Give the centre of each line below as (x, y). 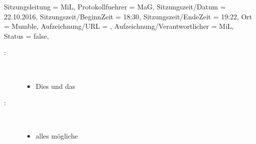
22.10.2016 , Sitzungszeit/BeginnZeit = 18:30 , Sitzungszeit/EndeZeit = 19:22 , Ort (128, 16)
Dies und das (56, 86)
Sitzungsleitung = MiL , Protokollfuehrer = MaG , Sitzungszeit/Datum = (115, 6)
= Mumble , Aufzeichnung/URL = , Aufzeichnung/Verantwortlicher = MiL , (119, 26)
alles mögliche (57, 136)
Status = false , (27, 36)
